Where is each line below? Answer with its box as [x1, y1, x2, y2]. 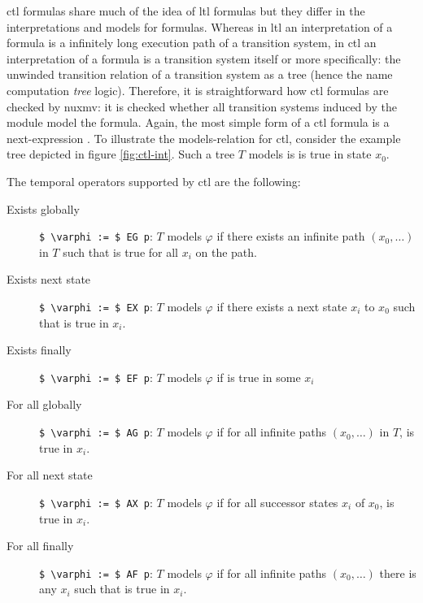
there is [379, 564, 416, 581]
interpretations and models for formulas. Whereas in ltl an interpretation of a [7, 18, 393, 35]
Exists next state [7, 271, 91, 288]
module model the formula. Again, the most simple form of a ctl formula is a [7, 114, 390, 131]
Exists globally [7, 200, 80, 217]
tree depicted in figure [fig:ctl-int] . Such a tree [7, 145, 235, 163]
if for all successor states [216, 493, 338, 510]
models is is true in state [248, 145, 372, 163]
